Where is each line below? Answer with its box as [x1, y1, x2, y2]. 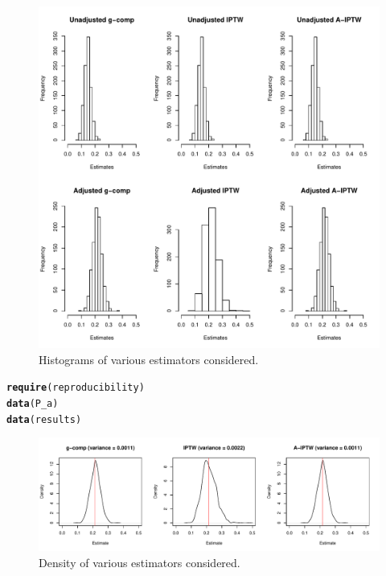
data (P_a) [6, 397, 59, 409]
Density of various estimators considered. [39, 553, 240, 570]
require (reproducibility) [6, 382, 145, 394]
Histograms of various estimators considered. [39, 350, 259, 367]
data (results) [6, 413, 82, 425]
